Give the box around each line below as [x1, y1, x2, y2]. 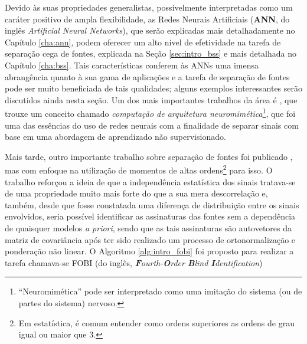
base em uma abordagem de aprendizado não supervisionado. [5, 130, 226, 143]
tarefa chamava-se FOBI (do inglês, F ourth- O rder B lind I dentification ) [5, 256, 263, 268]
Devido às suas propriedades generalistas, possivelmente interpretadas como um [5, 1, 293, 13]
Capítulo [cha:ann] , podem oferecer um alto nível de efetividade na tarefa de [5, 35, 281, 48]
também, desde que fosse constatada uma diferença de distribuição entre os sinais [5, 198, 299, 211]
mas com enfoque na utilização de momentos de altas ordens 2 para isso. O [5, 162, 273, 176]
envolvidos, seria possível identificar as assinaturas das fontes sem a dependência [5, 210, 296, 222]
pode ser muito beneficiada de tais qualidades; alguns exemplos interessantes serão [5, 82, 302, 94]
